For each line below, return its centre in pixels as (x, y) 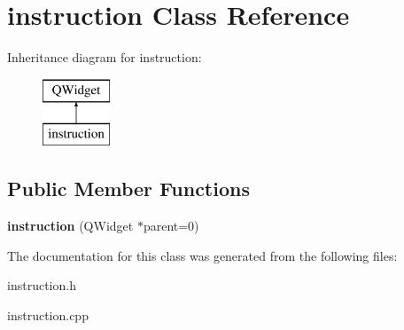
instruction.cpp (48, 314)
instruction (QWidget (70, 226)
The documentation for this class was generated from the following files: (202, 255)
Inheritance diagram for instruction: (105, 57)
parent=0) (171, 226)
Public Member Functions (128, 189)
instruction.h (42, 285)
